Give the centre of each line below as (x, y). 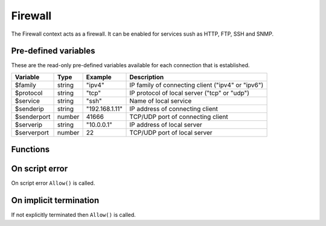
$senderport (33, 117)
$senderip (30, 109)
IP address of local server (166, 124)
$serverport (32, 132)
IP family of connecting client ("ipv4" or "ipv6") (197, 85)
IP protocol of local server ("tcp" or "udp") (190, 92)
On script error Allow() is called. (53, 183)
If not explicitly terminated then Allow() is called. (73, 215)
